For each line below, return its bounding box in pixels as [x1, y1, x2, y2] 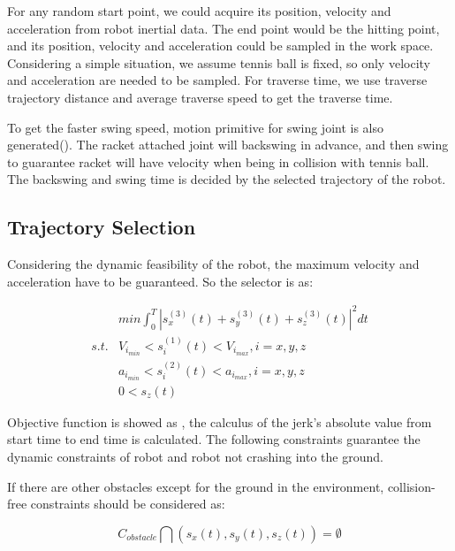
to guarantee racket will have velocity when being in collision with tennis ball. [7, 152, 429, 171]
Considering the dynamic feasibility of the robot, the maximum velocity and [7, 255, 420, 273]
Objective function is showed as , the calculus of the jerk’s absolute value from [7, 412, 432, 431]
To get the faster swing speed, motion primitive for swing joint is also [7, 118, 384, 136]
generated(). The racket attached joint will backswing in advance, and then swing [7, 135, 449, 154]
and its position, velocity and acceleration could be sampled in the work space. [7, 36, 434, 55]
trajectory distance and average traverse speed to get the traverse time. [7, 88, 393, 106]
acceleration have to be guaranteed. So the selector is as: [7, 272, 314, 290]
